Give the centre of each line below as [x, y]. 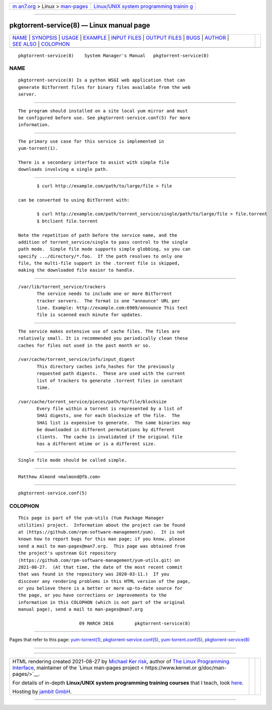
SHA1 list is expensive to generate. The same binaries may [114, 423]
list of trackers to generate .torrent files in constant [110, 380]
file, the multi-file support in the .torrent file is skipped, [99, 263]
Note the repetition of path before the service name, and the [98, 235]
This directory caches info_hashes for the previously [106, 366]
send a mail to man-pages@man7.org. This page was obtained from [102, 546]
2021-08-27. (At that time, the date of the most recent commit [101, 567]
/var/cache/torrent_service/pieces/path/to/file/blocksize [93, 401]
